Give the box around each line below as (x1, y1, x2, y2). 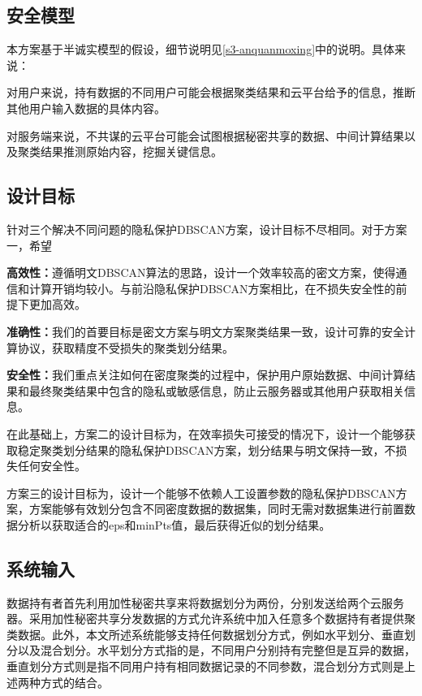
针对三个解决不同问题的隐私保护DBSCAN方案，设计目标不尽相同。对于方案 (6, 220, 407, 237)
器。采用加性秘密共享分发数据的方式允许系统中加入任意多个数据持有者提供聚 (6, 610, 416, 627)
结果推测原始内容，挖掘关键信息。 (40, 143, 222, 160)
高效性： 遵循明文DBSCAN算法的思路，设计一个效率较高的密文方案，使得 (6, 264, 396, 281)
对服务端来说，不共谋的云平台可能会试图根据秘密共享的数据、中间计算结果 (6, 127, 404, 144)
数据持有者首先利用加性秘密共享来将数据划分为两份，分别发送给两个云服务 (6, 594, 404, 611)
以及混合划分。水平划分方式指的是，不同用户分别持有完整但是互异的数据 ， (17, 642, 416, 659)
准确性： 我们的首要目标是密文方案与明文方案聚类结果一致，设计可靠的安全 (6, 322, 404, 339)
